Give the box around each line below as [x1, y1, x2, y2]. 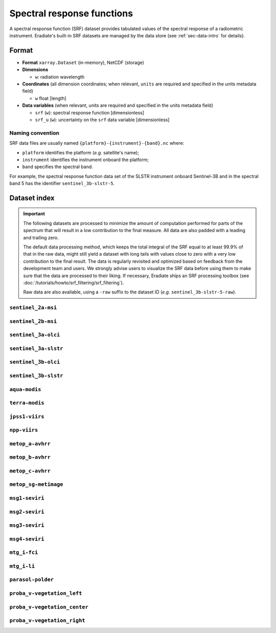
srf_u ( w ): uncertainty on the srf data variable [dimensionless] [35, 117, 170, 123]
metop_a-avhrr [9, 440, 51, 447]
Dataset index [9, 193, 55, 202]
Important [23, 211, 45, 217]
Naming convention [9, 129, 60, 137]
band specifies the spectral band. [22, 164, 93, 170]
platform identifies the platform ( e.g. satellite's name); [22, 149, 140, 155]
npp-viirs [9, 427, 38, 434]
